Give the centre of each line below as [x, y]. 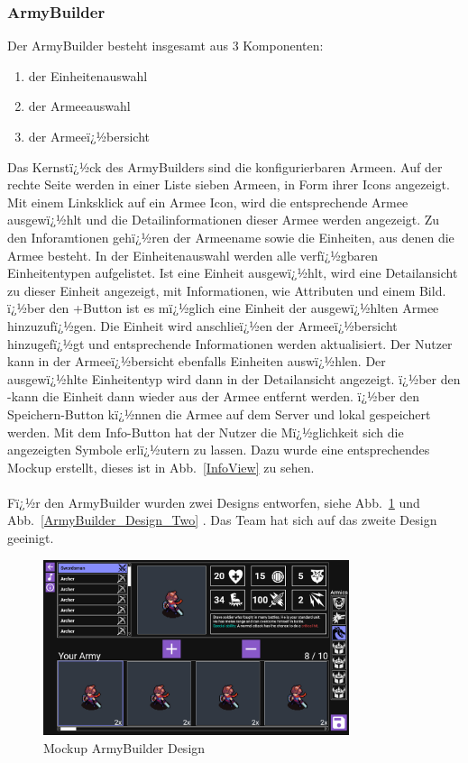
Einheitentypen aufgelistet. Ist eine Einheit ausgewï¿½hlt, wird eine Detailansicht [233, 273]
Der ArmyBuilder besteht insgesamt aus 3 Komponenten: [165, 46]
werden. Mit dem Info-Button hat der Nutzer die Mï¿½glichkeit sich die [206, 432]
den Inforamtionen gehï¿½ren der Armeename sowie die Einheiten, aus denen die [231, 237]
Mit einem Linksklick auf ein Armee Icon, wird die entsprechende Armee [208, 202]
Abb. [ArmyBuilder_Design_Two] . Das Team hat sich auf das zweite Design [222, 520]
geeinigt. [31, 538]
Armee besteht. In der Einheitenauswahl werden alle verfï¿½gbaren [193, 255]
